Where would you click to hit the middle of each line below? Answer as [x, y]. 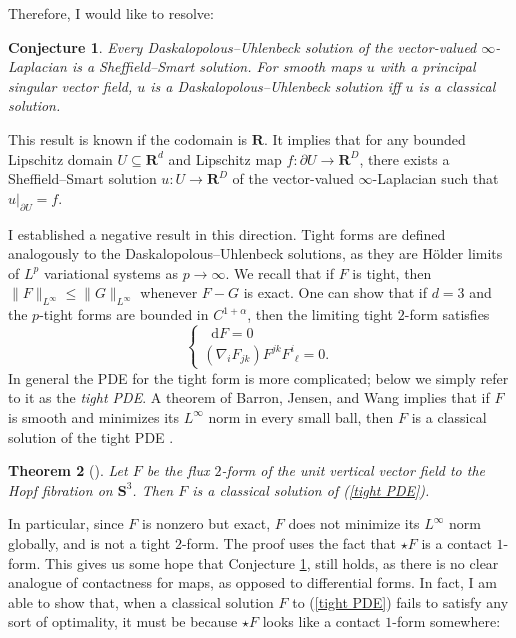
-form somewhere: [446, 621]
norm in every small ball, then [301, 416]
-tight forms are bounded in [124, 314]
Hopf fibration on [60, 489]
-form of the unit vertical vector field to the [353, 470]
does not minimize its [354, 523]
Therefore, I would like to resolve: [111, 13]
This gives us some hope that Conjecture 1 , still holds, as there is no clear [271, 562]
